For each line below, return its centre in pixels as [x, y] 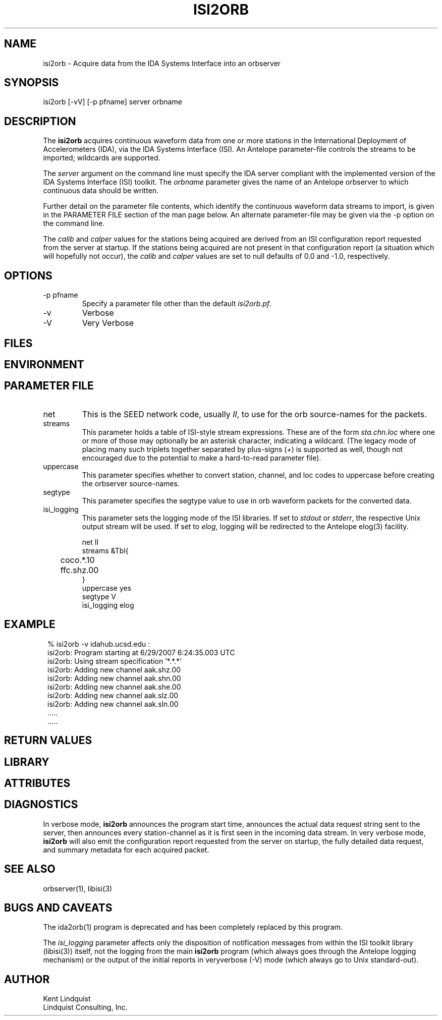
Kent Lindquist [67, 999]
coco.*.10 [77, 560]
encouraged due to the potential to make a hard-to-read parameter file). [202, 458]
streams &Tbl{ [105, 550]
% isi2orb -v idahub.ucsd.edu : [99, 644]
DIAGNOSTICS [41, 805]
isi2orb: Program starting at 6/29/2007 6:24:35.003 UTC [141, 652]
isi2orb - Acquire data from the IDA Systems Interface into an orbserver [162, 63]
